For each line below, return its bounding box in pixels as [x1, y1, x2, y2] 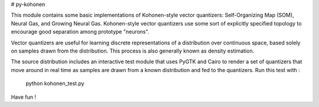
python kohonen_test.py [25, 80, 85, 87]
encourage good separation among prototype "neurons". [11, 28, 149, 35]
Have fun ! [11, 93, 37, 100]
